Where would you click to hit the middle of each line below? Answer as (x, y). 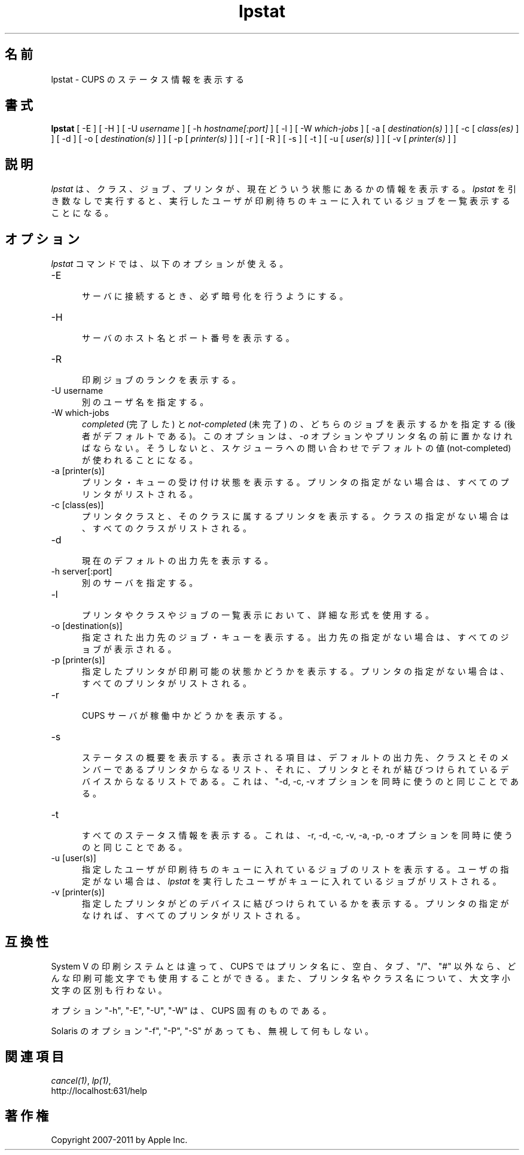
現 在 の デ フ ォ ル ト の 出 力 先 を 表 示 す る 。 (177, 561)
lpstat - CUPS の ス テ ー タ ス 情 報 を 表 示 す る (147, 79)
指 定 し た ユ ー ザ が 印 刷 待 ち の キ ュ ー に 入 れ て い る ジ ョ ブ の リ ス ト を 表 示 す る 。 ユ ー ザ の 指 (295, 870)
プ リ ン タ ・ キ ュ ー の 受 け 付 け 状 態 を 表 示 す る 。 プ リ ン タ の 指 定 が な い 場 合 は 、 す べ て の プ (295, 482)
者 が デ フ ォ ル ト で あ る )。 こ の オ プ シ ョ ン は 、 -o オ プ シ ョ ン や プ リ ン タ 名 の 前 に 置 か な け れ (297, 436)
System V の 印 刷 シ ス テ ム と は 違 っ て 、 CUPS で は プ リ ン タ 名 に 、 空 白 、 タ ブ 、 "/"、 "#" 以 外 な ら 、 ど (284, 966)
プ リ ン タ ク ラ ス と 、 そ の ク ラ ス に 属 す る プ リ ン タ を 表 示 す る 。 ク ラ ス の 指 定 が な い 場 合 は (295, 516)
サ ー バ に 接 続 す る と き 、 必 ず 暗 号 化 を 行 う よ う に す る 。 (215, 296)
